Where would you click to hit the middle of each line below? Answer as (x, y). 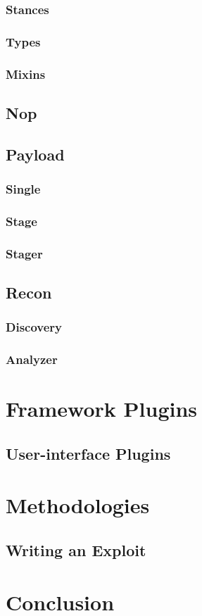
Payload (35, 154)
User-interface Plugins (88, 453)
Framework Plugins (102, 409)
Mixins (26, 74)
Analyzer (32, 359)
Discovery (34, 327)
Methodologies (78, 505)
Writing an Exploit (76, 550)
